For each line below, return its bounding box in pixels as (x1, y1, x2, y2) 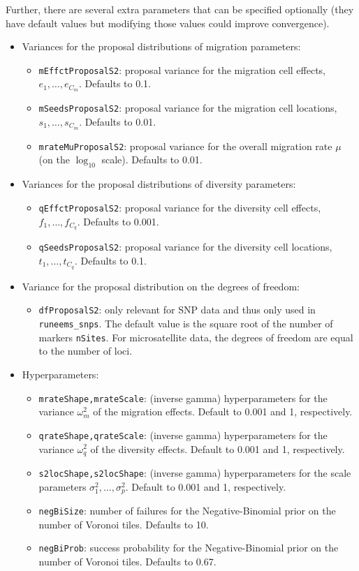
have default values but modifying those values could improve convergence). (6, 15, 330, 30)
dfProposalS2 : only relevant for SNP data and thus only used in (38, 302, 316, 317)
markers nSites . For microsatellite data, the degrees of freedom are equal (38, 329, 353, 344)
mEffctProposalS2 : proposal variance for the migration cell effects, (38, 62, 325, 77)
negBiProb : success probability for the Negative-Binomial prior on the (38, 540, 339, 555)
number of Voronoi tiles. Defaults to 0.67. (38, 554, 217, 569)
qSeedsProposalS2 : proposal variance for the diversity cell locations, (38, 239, 332, 254)
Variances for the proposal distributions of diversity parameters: (22, 177, 296, 191)
